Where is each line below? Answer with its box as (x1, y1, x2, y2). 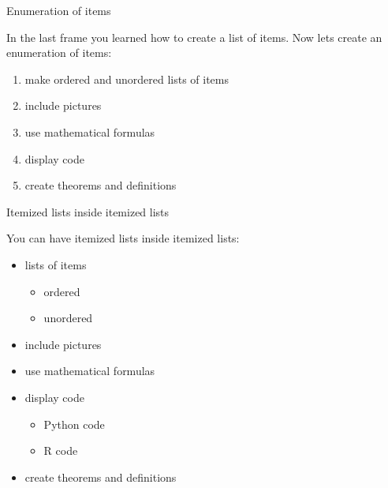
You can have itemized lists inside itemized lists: (6, 230, 240, 246)
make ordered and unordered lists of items (24, 70, 229, 87)
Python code (43, 415, 105, 432)
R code (43, 442, 78, 459)
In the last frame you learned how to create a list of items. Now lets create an (6, 28, 382, 45)
